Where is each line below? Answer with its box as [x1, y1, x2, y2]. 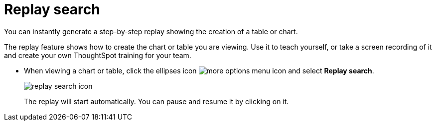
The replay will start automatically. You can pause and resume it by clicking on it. [24, 97, 289, 106]
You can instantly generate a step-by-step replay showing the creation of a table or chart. [4, 27, 298, 36]
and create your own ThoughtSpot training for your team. [4, 51, 191, 60]
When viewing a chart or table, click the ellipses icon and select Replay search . [24, 66, 374, 75]
